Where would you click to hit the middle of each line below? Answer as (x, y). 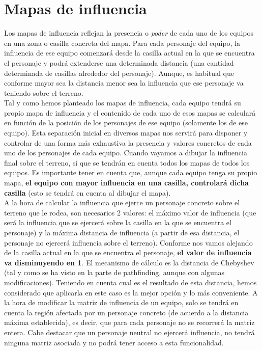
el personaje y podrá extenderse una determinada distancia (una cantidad (119, 62)
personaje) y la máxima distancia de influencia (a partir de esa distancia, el (122, 232)
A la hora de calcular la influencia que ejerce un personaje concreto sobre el (122, 202)
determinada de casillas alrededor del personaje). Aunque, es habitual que (119, 73)
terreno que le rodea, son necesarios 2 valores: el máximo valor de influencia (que (130, 212)
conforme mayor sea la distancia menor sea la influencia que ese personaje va (124, 83)
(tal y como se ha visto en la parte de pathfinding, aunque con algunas (114, 272)
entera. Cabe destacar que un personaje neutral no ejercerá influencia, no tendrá (129, 332)
